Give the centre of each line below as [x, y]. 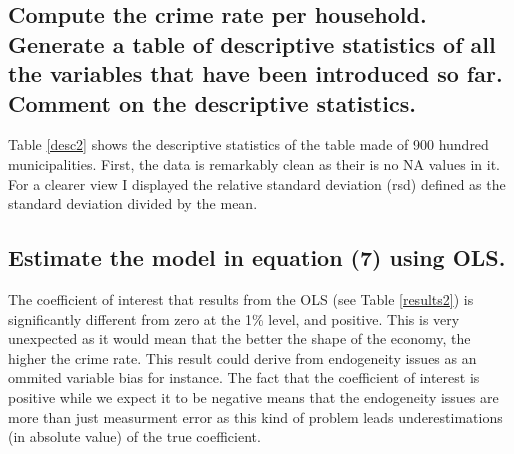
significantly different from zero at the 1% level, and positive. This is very [234, 318]
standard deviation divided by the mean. [133, 203]
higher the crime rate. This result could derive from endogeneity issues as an [242, 357]
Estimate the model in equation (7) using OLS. [257, 257]
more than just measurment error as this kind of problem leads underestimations [255, 416]
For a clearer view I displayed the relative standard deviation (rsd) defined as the [257, 183]
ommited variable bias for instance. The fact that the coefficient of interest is [244, 377]
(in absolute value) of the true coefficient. [134, 436]
